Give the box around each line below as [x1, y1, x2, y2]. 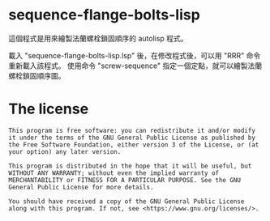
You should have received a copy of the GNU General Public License [8, 197, 245, 206]
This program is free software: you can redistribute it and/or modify [8, 126, 255, 134]
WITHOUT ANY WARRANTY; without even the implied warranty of [8, 168, 220, 177]
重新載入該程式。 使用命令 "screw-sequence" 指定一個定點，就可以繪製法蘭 [8, 61, 262, 70]
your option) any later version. [8, 147, 122, 155]
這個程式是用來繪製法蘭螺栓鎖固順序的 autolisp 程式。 [8, 33, 188, 43]
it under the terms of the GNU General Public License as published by [8, 134, 255, 142]
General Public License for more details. [8, 183, 154, 191]
